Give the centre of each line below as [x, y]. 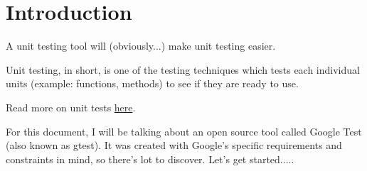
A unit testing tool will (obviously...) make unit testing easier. [141, 46]
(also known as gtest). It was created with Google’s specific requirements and [174, 145]
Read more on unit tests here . [71, 107]
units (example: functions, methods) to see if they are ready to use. [152, 83]
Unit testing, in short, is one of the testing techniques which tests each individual [183, 69]
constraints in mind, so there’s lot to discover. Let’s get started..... [150, 159]
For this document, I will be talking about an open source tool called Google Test [184, 131]
